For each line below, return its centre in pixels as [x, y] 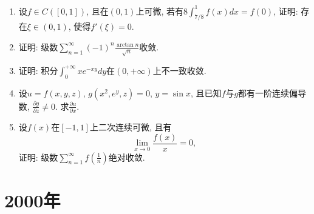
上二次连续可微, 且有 [131, 126]
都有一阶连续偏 [268, 92]
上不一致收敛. [179, 70]
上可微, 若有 [159, 11]
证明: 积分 [38, 70]
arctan [125, 45]
